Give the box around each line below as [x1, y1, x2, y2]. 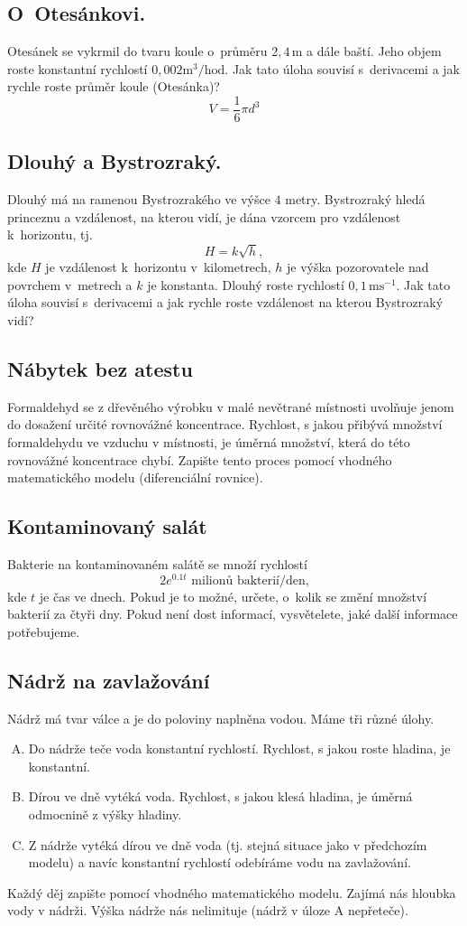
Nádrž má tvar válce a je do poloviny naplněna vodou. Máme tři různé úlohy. [7, 708, 435, 727]
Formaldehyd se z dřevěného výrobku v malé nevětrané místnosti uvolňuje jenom [7, 397, 454, 416]
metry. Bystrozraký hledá [285, 190, 426, 209]
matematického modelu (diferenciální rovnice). [7, 468, 263, 487]
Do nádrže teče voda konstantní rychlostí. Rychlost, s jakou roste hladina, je [28, 739, 451, 758]
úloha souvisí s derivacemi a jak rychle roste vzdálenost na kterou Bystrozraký [7, 293, 444, 312]
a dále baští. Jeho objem [307, 42, 442, 61]
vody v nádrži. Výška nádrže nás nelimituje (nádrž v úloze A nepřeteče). [7, 901, 408, 920]
